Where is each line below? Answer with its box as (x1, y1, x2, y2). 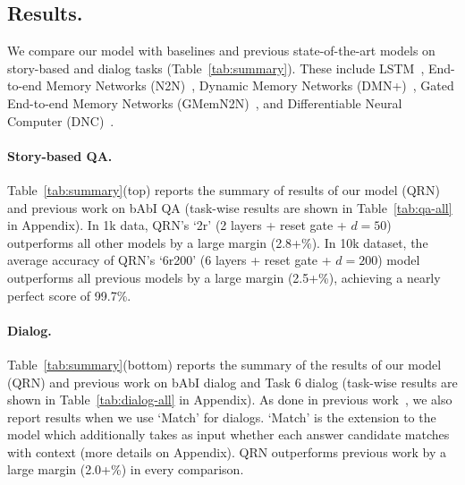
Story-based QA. (7, 146, 113, 165)
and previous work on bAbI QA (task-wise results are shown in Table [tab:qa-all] (7, 198, 452, 217)
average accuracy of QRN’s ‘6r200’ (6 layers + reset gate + (7, 251, 332, 269)
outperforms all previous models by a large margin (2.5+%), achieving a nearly (7, 268, 441, 286)
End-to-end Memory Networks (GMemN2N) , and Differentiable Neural (7, 93, 402, 112)
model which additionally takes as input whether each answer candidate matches (7, 425, 450, 444)
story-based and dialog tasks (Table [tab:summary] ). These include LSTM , (7, 58, 425, 77)
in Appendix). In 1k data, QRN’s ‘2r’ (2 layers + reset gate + (7, 216, 347, 234)
